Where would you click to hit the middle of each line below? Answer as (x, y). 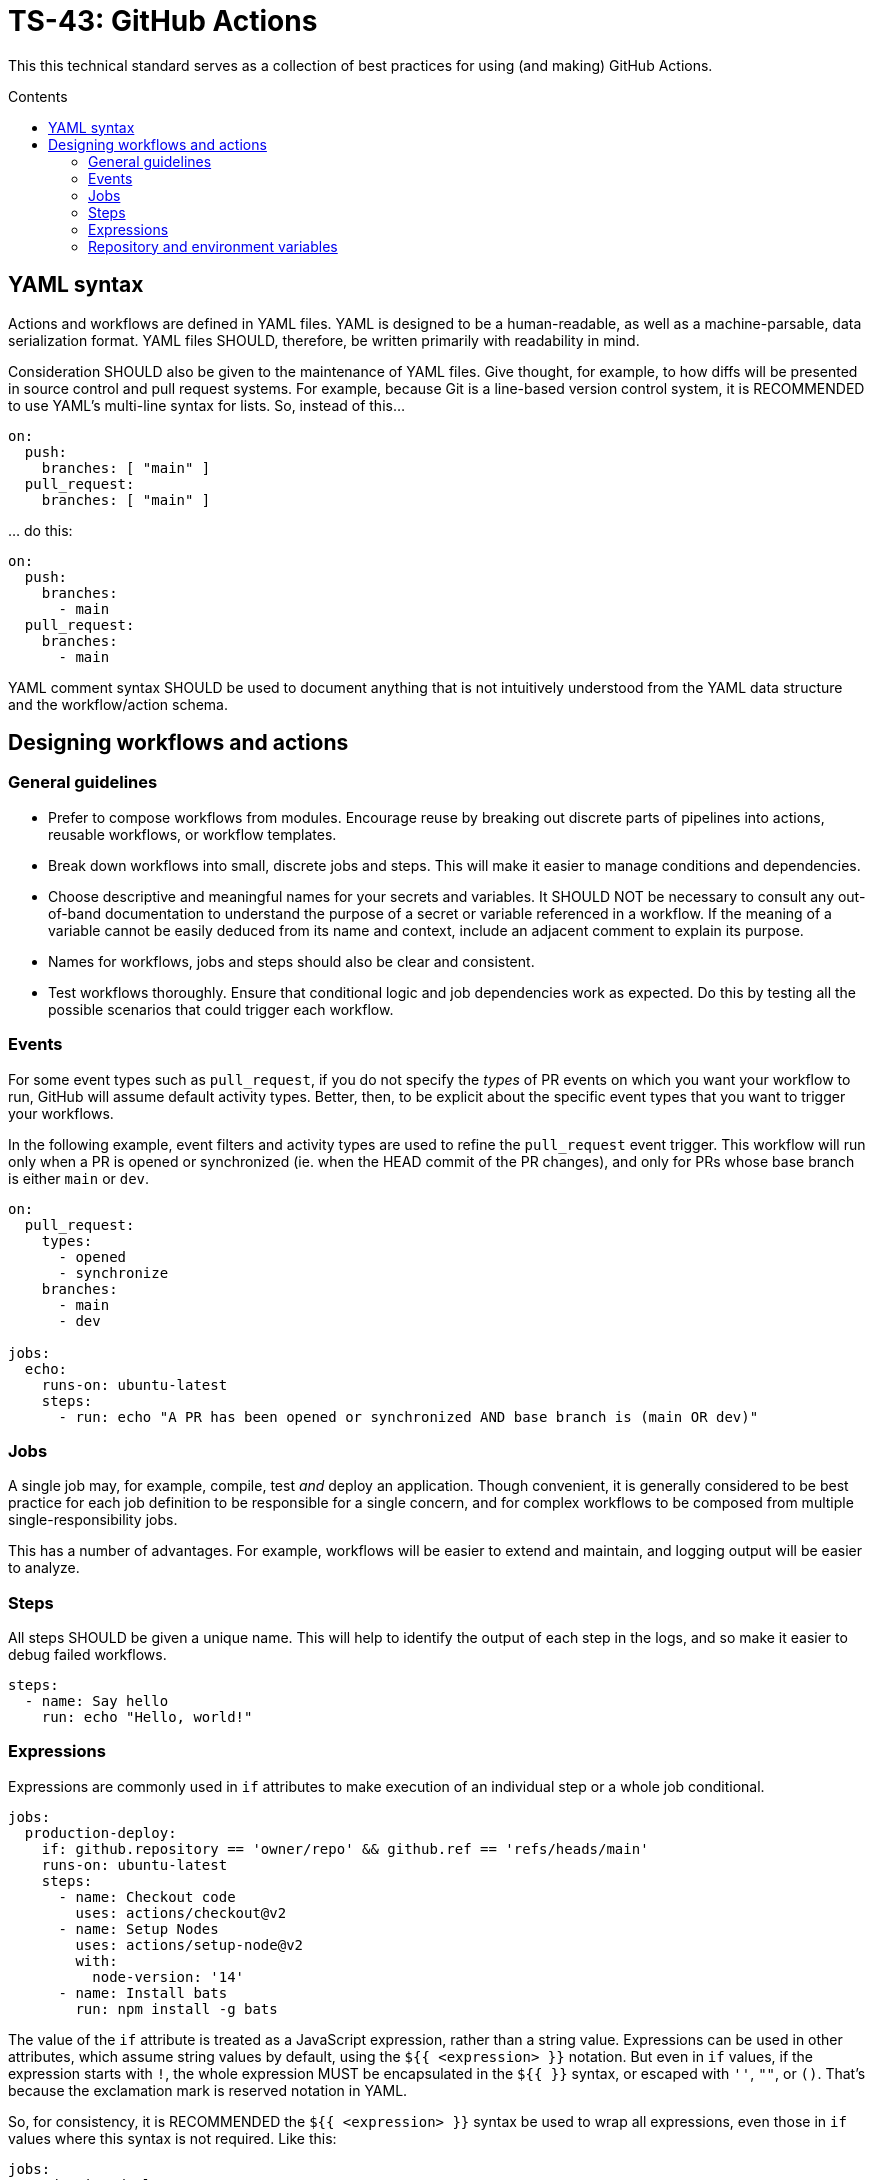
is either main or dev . (79, 1178)
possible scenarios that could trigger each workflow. (221, 1009)
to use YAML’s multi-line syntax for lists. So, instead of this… (207, 405)
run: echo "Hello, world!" (147, 1717)
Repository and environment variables (213, 246)
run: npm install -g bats (176, 2008)
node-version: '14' (168, 1976)
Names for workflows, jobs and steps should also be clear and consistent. (291, 961)
